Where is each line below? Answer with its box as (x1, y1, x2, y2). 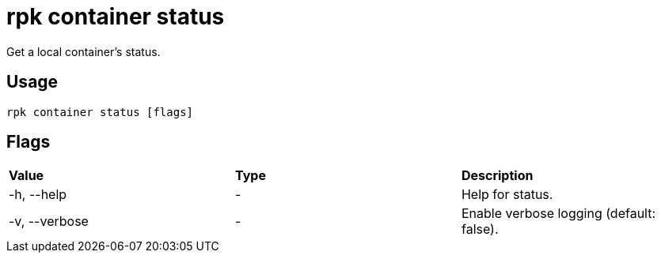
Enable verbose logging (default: (461, 205, 656, 222)
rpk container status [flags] (6, 105, 194, 118)
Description (461, 167, 534, 184)
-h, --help (9, 186, 67, 203)
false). (461, 221, 499, 238)
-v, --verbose (9, 213, 89, 230)
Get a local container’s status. (6, 44, 161, 58)
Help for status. (461, 186, 553, 203)
